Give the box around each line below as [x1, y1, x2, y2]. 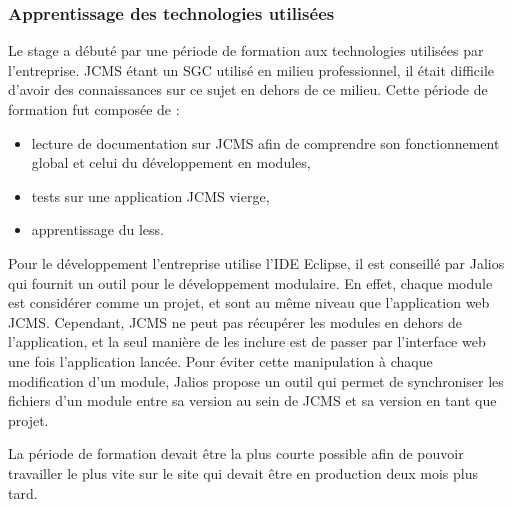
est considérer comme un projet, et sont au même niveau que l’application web [8, 292, 490, 313]
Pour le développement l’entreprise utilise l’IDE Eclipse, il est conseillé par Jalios [8, 252, 505, 273]
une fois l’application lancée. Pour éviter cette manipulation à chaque [8, 350, 433, 371]
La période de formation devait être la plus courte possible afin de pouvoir [8, 443, 464, 464]
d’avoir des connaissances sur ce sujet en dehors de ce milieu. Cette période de [8, 79, 488, 100]
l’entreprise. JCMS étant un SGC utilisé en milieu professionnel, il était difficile [8, 59, 495, 80]
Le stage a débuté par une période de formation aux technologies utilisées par [8, 40, 484, 61]
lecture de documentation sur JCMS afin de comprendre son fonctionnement [31, 132, 500, 153]
